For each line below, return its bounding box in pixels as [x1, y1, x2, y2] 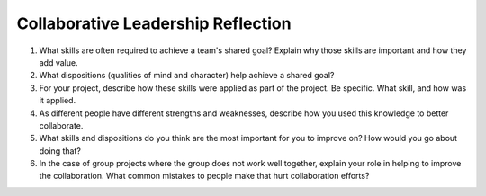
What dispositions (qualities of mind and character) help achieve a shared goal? [39, 70, 335, 81]
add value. [39, 57, 78, 67]
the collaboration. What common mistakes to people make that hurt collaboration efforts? [39, 171, 370, 182]
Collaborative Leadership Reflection [16, 13, 292, 33]
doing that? [39, 145, 81, 156]
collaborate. [39, 120, 84, 130]
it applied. [39, 95, 76, 106]
